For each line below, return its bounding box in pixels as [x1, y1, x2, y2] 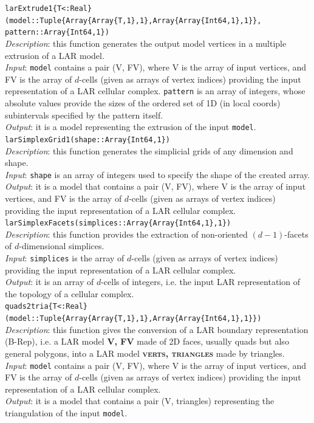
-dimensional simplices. [19, 239, 104, 252]
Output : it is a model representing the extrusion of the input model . [5, 120, 256, 133]
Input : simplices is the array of [5, 252, 125, 264]
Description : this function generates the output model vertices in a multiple [5, 36, 287, 49]
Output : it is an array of [5, 275, 94, 288]
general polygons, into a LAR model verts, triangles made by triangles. [5, 346, 285, 359]
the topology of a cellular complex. [5, 287, 134, 300]
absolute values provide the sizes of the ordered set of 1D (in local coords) [5, 97, 281, 109]
